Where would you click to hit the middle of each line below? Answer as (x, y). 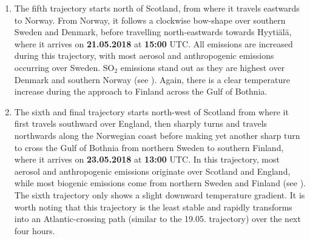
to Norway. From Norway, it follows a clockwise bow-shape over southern (150, 20)
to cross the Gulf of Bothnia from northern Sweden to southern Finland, (149, 147)
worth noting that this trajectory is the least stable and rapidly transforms (153, 207)
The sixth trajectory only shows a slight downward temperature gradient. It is (160, 194)
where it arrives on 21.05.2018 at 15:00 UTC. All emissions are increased (153, 43)
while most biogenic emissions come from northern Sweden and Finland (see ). (160, 183)
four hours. (35, 230)
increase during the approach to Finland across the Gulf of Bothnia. (141, 91)
